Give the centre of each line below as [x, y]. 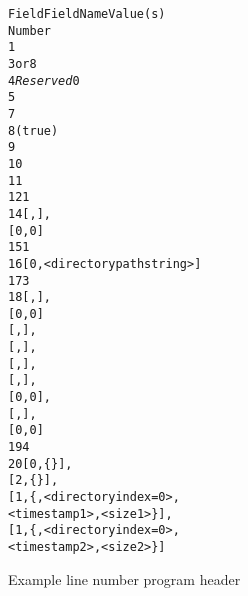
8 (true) [33, 130]
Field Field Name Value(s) [87, 14]
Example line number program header [124, 578]
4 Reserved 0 [44, 80]
